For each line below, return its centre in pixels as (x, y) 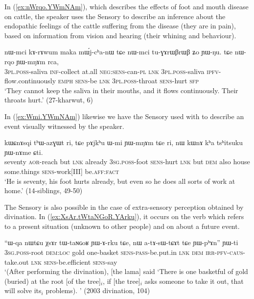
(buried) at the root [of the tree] (53, 281)
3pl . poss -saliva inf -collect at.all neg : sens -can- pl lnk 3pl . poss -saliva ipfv (112, 71)
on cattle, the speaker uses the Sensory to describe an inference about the (115, 16)
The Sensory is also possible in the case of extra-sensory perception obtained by (124, 207)
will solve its (23, 290)
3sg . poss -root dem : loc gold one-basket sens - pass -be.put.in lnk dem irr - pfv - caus (124, 252)
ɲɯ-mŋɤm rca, (37, 61)
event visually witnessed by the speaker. (64, 126)
